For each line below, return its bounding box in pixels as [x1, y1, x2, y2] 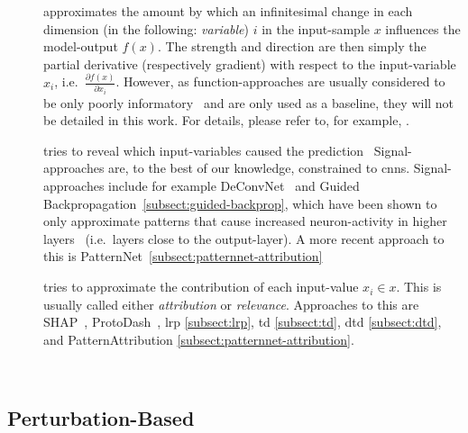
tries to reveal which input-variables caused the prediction [43, 140, 364, 159]
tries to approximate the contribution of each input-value [43, 277, 359, 296]
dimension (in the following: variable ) [43, 19, 249, 38]
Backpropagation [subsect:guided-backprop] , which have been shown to [43, 194, 437, 212]
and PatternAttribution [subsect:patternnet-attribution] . [43, 329, 354, 348]
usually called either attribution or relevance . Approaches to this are [43, 294, 419, 313]
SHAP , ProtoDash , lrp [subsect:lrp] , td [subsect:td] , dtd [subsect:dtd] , [43, 312, 442, 331]
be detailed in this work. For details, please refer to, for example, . [43, 111, 409, 130]
